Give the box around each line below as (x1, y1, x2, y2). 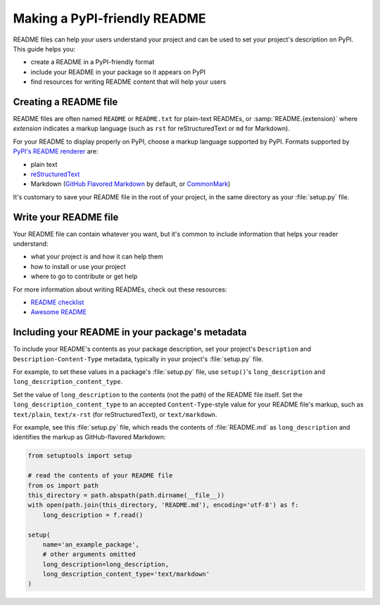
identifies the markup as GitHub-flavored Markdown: (13, 433, 166, 442)
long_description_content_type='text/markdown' (42, 570, 210, 578)
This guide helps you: (13, 44, 75, 53)
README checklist (30, 298, 84, 306)
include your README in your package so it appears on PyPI (30, 68, 206, 76)
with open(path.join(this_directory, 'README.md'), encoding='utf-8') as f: (27, 501, 299, 509)
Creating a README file (13, 96, 118, 108)
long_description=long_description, (42, 560, 169, 568)
